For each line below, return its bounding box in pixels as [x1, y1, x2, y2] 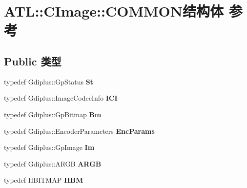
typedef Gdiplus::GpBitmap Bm [4, 109, 102, 119]
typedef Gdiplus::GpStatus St [4, 76, 93, 86]
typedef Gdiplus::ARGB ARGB [4, 158, 102, 168]
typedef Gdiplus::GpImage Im [4, 142, 95, 152]
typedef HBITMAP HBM [4, 175, 83, 185]
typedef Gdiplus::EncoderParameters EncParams [4, 125, 155, 136]
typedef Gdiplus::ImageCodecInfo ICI [4, 93, 118, 103]
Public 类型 [4, 53, 62, 68]
